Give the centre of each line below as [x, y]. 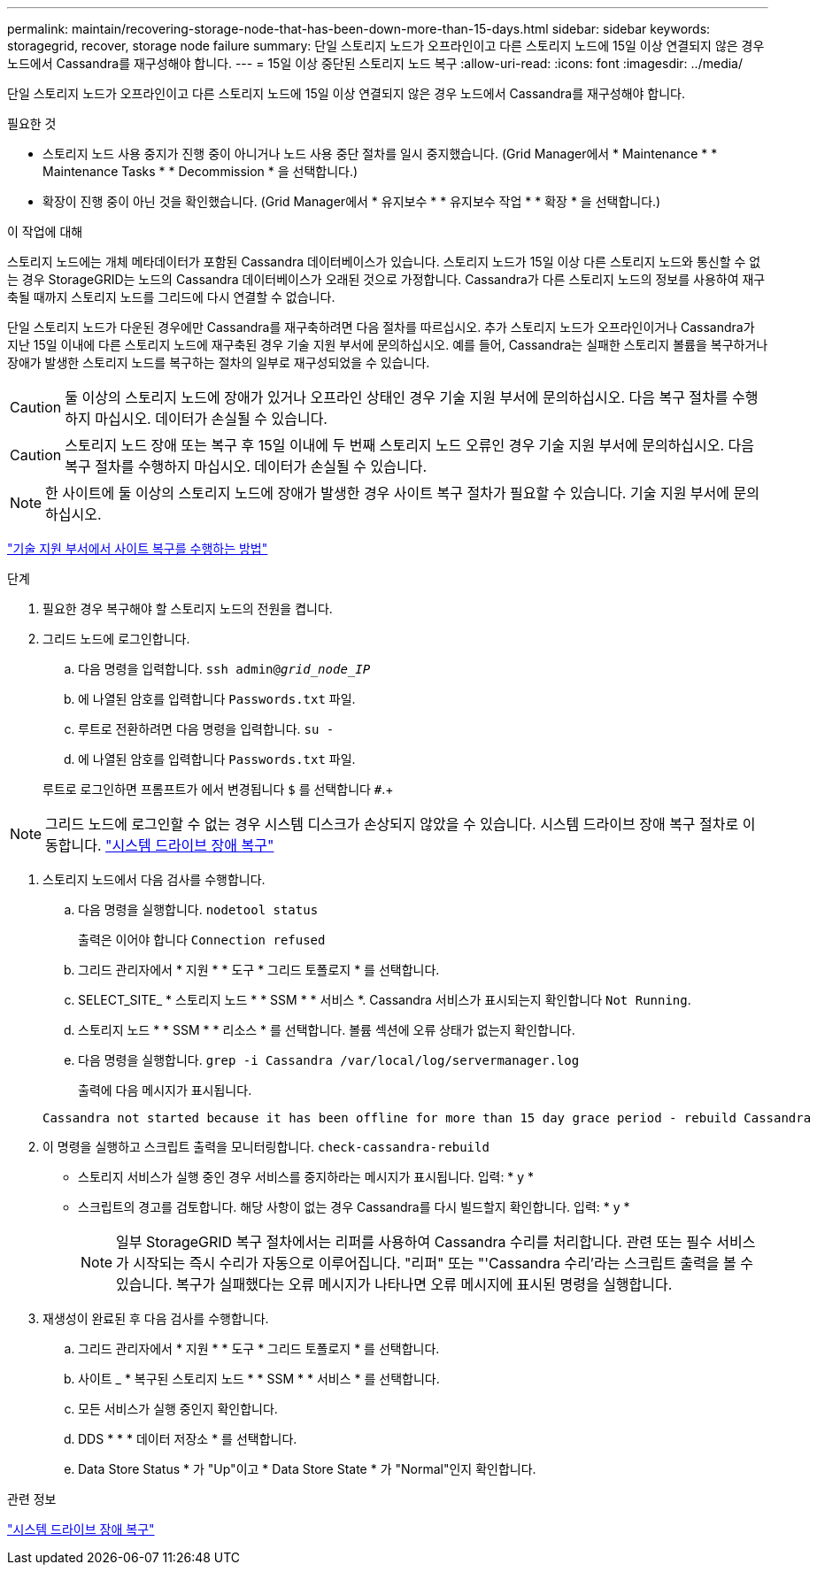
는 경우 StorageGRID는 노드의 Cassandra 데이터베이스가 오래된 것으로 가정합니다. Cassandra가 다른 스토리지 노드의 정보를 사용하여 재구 [386, 279]
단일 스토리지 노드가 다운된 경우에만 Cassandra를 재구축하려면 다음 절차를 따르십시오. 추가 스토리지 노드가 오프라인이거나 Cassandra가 [381, 327]
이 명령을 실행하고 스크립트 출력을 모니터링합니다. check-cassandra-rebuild [266, 1147]
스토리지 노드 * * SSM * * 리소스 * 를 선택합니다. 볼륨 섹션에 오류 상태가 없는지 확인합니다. [327, 1030]
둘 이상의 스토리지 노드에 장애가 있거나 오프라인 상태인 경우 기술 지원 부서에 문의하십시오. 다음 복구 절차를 [397, 397]
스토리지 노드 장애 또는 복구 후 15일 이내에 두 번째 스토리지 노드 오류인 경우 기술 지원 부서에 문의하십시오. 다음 [410, 445]
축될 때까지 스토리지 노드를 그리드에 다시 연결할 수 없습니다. [171, 297]
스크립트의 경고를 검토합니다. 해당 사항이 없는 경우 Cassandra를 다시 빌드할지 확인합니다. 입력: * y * [354, 1207]
